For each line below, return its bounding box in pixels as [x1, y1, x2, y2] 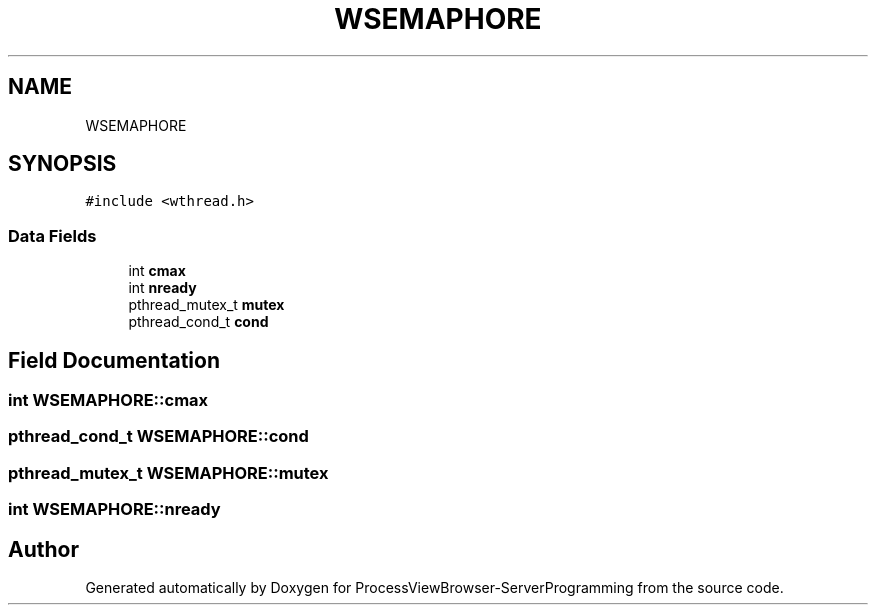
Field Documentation [8, 347, 220, 373]
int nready [128, 279, 197, 297]
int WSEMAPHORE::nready [8, 499, 221, 520]
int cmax [128, 262, 186, 280]
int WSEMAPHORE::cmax [8, 390, 209, 411]
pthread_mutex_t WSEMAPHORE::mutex [8, 462, 329, 483]
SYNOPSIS [8, 151, 117, 177]
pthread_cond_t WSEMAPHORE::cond [8, 426, 309, 447]
